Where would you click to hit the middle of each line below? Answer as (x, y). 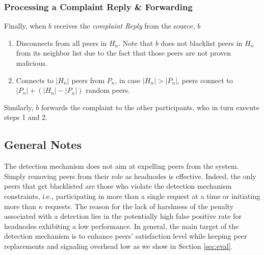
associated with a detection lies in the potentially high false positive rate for (123, 216)
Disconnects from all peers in (61, 43)
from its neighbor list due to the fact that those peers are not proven (124, 53)
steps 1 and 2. (26, 117)
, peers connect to (205, 80)
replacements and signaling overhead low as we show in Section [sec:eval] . (118, 246)
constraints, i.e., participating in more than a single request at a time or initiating (132, 196)
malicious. (32, 63)
